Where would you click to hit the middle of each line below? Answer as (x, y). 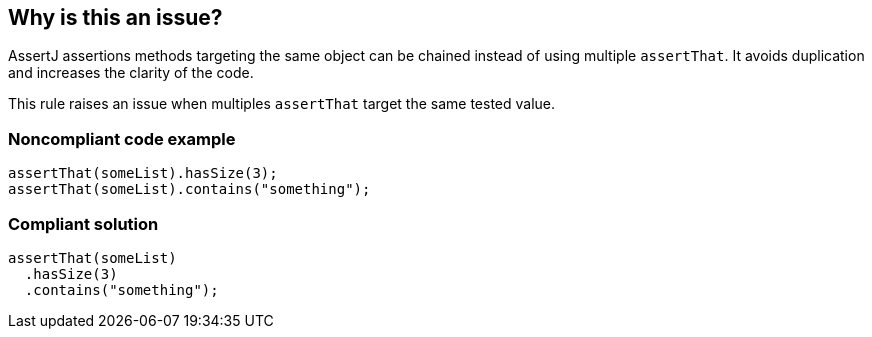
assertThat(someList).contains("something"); (189, 189)
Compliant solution (83, 223)
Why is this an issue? (115, 17)
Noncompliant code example (122, 138)
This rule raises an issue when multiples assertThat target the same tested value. (282, 104)
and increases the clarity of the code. (131, 73)
